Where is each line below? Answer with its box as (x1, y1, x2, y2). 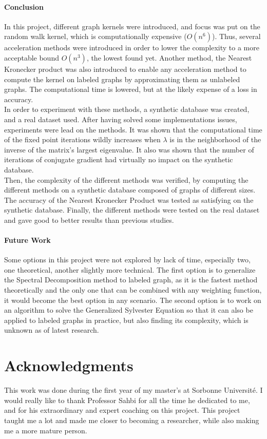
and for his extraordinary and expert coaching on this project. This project (4, 405, 240, 415)
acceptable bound (4, 52, 59, 63)
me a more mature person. (4, 425, 87, 435)
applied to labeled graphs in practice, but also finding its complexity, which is (4, 314, 249, 325)
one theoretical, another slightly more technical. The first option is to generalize (4, 264, 256, 275)
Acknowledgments (4, 355, 133, 376)
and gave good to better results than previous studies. (4, 214, 174, 225)
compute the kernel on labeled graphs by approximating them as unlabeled (4, 73, 240, 84)
